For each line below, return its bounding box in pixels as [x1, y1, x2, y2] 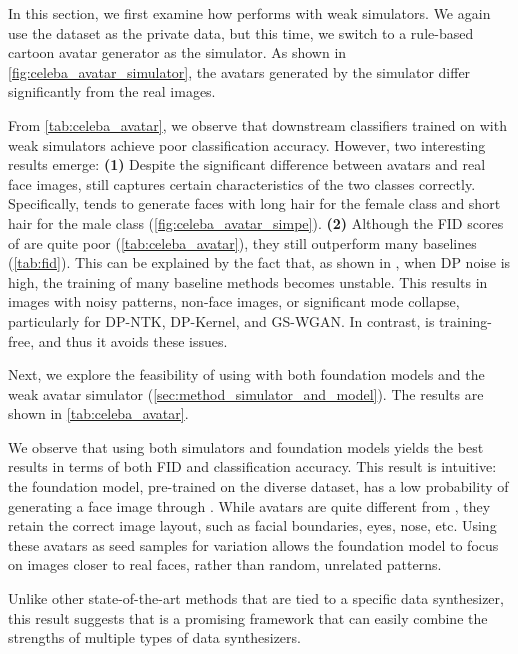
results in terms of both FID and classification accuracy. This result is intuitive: [8, 456, 497, 477]
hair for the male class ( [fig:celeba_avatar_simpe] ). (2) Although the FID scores [8, 212, 504, 233]
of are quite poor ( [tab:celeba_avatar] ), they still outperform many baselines [8, 232, 477, 253]
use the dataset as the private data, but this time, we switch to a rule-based [8, 22, 474, 43]
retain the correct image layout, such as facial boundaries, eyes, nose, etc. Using [8, 515, 497, 536]
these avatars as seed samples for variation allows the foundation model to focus [8, 534, 499, 555]
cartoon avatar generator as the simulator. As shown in [8, 42, 347, 63]
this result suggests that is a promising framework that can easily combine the [8, 607, 488, 628]
